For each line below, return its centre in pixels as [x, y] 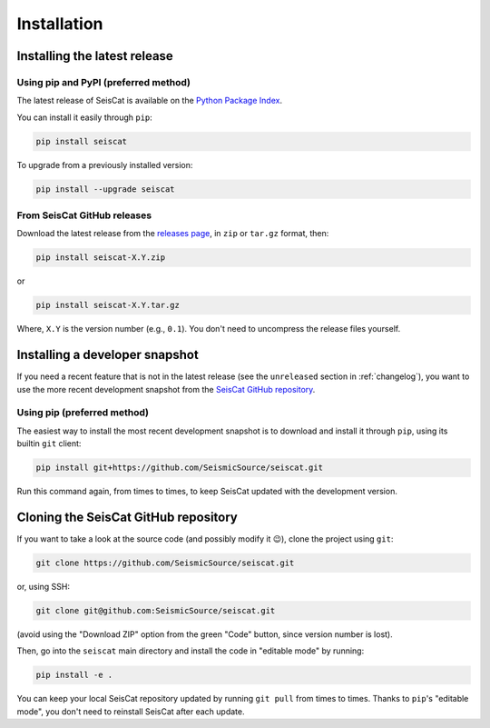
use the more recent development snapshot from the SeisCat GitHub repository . [166, 389]
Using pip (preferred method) [83, 413]
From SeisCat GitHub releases [84, 215]
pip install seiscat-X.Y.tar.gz [108, 305]
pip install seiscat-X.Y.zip [101, 258]
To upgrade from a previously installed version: [105, 165]
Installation [60, 24]
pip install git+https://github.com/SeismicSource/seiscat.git [180, 468]
